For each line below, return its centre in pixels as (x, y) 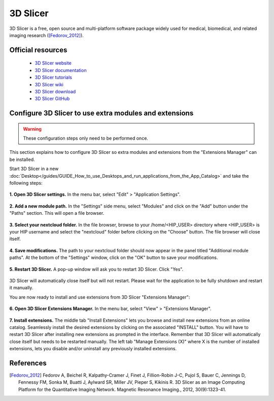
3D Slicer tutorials (53, 77)
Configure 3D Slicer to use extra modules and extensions (101, 113)
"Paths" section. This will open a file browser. (57, 213)
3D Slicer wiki (49, 84)
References (28, 363)
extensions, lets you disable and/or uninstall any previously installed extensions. (93, 349)
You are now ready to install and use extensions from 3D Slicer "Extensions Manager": (100, 297)
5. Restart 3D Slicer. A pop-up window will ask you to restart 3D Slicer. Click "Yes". (96, 269)
